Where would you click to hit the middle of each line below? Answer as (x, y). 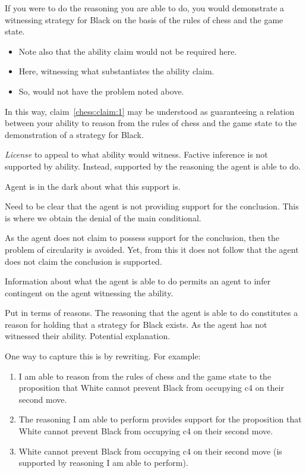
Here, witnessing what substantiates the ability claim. (116, 71)
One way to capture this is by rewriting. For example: (103, 356)
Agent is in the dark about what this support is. (93, 186)
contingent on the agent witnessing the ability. (89, 292)
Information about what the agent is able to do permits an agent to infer (138, 281)
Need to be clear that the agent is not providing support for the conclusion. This (152, 206)
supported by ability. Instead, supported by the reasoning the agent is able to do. (153, 166)
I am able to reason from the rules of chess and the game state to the (145, 376)
